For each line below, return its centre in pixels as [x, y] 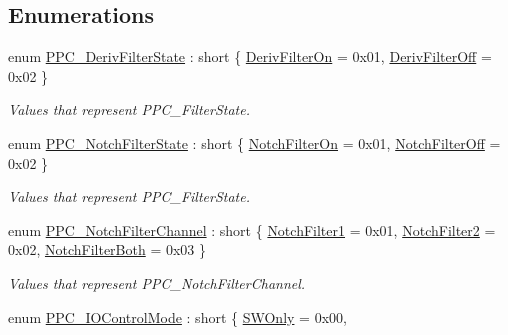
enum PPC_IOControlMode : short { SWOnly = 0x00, [177, 316]
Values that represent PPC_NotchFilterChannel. [157, 282]
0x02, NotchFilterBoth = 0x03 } [107, 249]
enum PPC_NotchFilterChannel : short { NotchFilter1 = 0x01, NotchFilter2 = [252, 229]
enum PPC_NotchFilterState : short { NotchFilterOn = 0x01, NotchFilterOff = [254, 142]
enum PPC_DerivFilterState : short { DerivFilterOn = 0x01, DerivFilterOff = [250, 56]
